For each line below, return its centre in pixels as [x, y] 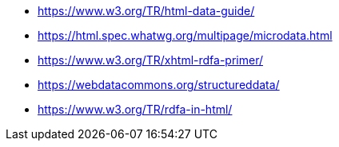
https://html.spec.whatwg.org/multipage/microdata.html [185, 35]
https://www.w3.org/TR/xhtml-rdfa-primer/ [150, 60]
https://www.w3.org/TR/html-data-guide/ [146, 11]
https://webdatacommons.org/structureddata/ [159, 85]
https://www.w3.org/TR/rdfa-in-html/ [135, 109]
